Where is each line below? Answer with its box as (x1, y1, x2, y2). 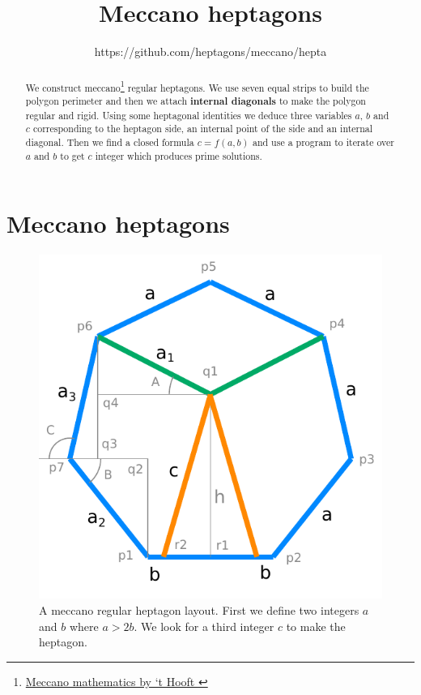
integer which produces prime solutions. (95, 148, 262, 162)
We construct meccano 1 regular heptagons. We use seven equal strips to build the (25, 78, 369, 94)
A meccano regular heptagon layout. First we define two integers (39, 601, 359, 618)
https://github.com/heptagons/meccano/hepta (94, 43, 327, 60)
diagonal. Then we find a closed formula (25, 135, 194, 149)
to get (60, 148, 85, 162)
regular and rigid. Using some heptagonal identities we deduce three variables (25, 108, 352, 122)
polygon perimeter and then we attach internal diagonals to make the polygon (25, 94, 366, 109)
